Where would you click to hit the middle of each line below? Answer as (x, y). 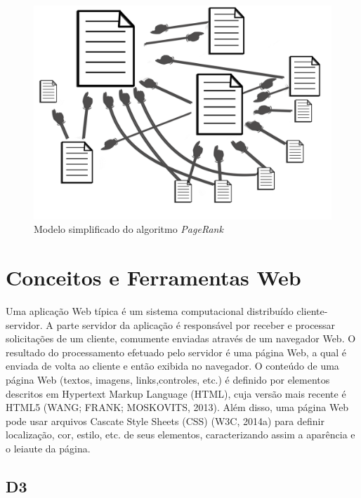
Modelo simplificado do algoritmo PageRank (129, 229)
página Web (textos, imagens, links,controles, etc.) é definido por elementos (168, 380)
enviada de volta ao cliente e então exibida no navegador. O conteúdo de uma (172, 366)
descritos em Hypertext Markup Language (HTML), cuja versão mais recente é (176, 393)
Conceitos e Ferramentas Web (153, 277)
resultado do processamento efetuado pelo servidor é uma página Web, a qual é (176, 352)
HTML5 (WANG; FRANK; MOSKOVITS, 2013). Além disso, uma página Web (177, 407)
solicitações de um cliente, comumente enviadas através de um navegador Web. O (181, 338)
